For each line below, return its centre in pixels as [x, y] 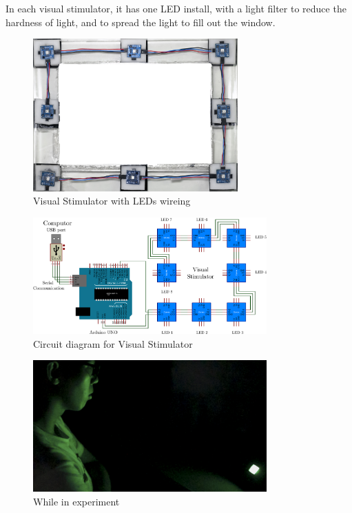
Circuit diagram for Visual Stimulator [113, 343]
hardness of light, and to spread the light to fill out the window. [141, 22]
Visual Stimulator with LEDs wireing [112, 201]
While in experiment [76, 501]
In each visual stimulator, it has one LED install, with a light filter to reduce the [176, 8]
